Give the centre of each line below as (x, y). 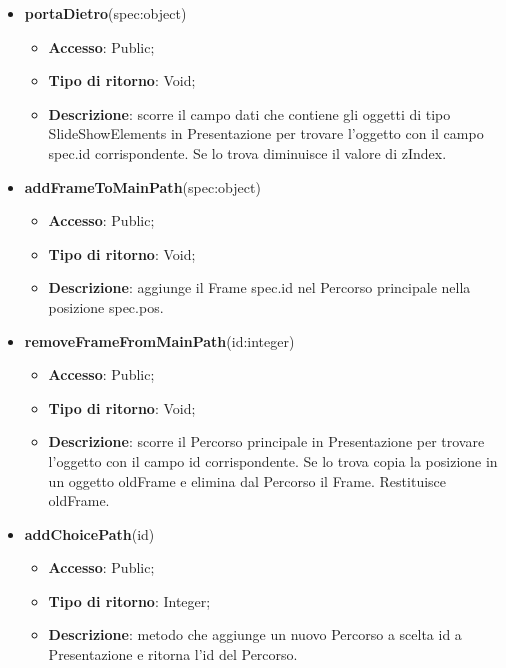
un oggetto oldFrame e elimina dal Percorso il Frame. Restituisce (247, 480)
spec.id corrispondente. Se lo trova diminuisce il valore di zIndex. (247, 152)
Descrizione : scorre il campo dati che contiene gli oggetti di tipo (249, 113)
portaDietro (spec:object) (105, 13)
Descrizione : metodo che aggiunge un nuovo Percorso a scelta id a (255, 634)
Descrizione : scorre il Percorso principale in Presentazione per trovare (266, 441)
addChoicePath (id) (89, 533)
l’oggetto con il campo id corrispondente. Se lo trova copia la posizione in (273, 460)
